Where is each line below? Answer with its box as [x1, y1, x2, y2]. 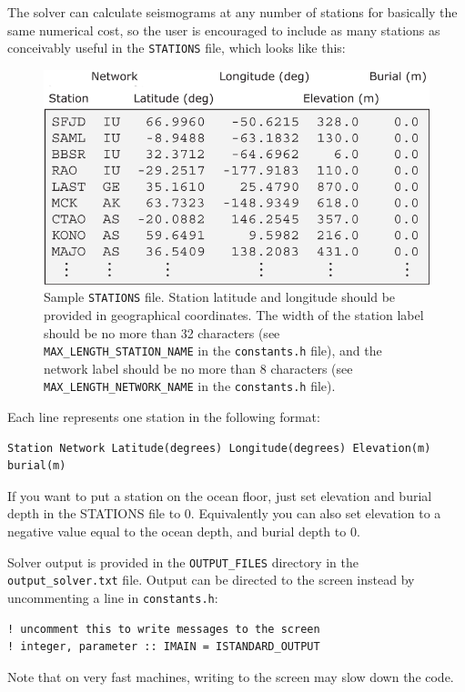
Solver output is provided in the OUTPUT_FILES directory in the [7, 552, 359, 571]
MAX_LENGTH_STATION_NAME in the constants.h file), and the [44, 341, 382, 360]
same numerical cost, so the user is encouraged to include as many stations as [7, 20, 440, 39]
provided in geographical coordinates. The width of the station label [44, 305, 424, 324]
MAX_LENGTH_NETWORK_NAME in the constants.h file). [44, 376, 336, 396]
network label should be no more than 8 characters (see [44, 358, 353, 377]
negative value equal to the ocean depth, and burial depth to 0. [7, 522, 360, 541]
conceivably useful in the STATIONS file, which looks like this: [7, 38, 346, 57]
